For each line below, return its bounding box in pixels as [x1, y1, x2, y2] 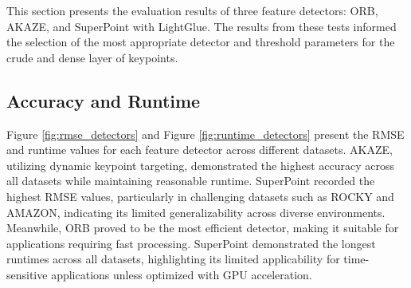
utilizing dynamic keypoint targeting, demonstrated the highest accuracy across [6, 156, 394, 173]
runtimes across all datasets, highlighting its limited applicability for [6, 251, 340, 267]
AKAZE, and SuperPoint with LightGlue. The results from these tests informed [6, 18, 397, 34]
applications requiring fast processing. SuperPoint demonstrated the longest [6, 235, 376, 251]
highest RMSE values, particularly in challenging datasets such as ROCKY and [6, 187, 394, 204]
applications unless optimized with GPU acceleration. [51, 266, 312, 282]
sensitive [6, 266, 48, 282]
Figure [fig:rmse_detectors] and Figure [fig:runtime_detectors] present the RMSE [6, 125, 405, 142]
